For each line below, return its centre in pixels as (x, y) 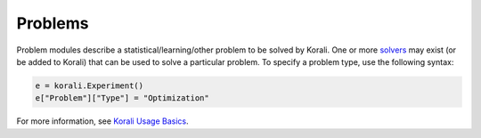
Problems (53, 23)
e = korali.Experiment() (90, 85)
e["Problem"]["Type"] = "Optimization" (122, 98)
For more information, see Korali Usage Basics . (102, 121)
